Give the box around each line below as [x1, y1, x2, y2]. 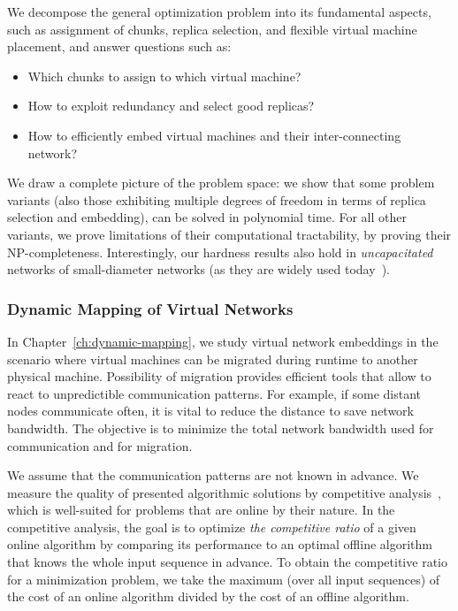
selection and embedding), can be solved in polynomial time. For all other [7, 208, 407, 226]
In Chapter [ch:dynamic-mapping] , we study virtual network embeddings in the [7, 332, 439, 350]
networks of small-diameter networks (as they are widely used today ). [7, 260, 390, 279]
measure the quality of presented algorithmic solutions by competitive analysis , [7, 483, 441, 501]
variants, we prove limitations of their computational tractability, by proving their [7, 225, 452, 243]
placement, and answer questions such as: [7, 37, 232, 56]
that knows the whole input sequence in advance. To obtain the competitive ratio [7, 553, 447, 571]
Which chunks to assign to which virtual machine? [27, 66, 302, 85]
